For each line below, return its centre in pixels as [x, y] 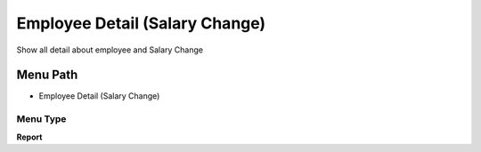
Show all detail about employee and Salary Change [110, 50]
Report [29, 137]
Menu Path [47, 75]
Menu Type [41, 119]
